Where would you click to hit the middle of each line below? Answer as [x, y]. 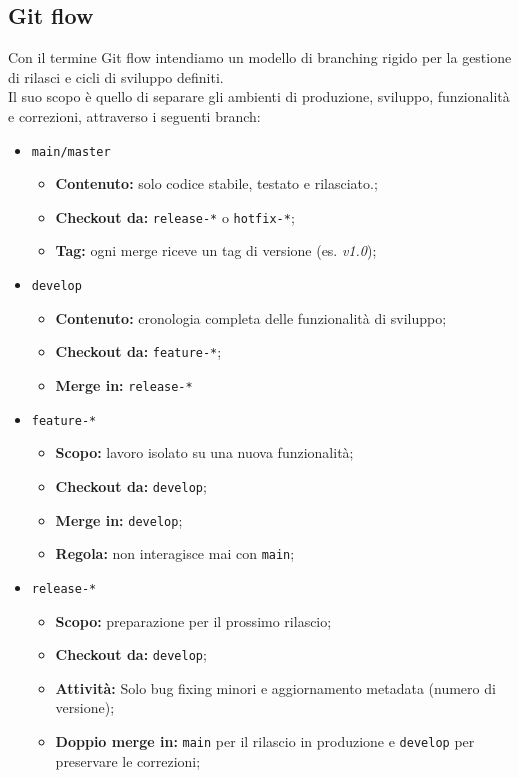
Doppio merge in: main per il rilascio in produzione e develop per [265, 740]
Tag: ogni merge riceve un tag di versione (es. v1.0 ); [216, 250]
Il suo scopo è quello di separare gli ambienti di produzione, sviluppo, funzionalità [259, 96]
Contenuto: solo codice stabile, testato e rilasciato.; [216, 183]
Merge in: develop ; [119, 519]
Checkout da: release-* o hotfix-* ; [175, 216]
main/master [71, 151]
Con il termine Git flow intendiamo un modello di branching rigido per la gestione [260, 57]
